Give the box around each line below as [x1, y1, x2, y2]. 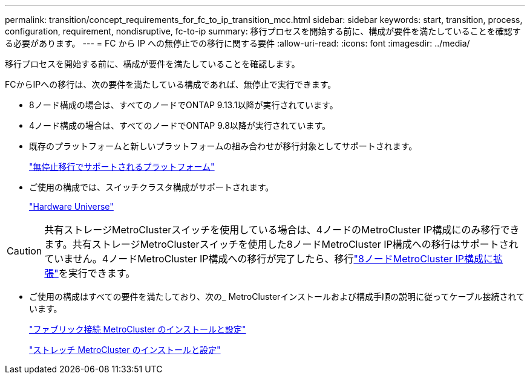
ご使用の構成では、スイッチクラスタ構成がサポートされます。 [29, 182, 274, 192]
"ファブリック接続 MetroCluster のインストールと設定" [29, 324, 246, 334]
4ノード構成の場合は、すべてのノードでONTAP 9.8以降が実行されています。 [29, 120, 331, 131]
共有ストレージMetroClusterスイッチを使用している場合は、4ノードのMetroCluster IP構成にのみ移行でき [44, 224, 520, 236]
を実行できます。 [58, 267, 136, 279]
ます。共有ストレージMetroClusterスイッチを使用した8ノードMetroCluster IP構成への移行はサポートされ [44, 238, 519, 250]
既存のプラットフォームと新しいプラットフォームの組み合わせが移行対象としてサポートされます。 [29, 141, 417, 151]
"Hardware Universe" [29, 201, 114, 212]
